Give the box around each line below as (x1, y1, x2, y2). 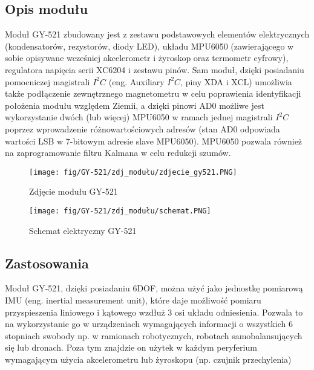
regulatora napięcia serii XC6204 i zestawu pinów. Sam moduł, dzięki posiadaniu (5, 63, 304, 76)
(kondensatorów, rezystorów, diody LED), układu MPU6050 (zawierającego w (5, 39, 294, 52)
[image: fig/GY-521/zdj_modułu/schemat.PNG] (29, 206, 211, 215)
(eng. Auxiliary (108, 75, 165, 88)
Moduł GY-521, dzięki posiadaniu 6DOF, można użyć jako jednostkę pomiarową (5, 282, 303, 294)
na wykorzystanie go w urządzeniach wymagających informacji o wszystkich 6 (5, 317, 293, 330)
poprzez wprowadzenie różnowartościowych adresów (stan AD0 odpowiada (5, 122, 280, 135)
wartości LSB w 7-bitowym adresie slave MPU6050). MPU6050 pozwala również (5, 134, 303, 147)
